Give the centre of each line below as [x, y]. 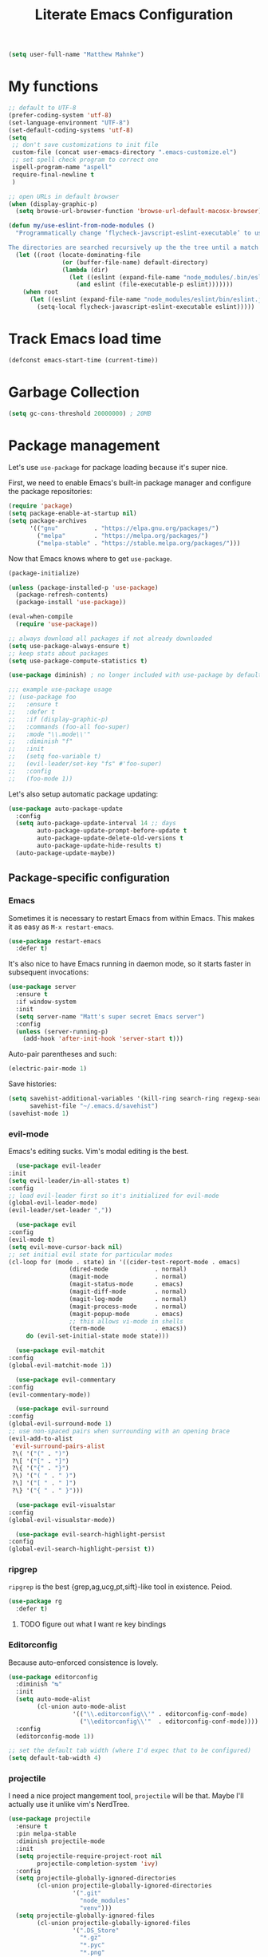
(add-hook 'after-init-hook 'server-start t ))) [103, 1039]
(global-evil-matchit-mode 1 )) [60, 1365]
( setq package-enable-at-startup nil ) [73, 514]
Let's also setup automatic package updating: [83, 794]
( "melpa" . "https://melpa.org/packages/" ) [123, 536]
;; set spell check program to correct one [85, 160]
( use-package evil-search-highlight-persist [91, 1534]
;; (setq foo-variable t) [55, 757]
